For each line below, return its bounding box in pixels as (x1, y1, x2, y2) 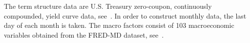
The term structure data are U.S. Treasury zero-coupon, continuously (4, 1, 212, 11)
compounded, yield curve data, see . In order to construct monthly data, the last (4, 10, 247, 21)
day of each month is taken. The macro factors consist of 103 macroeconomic (4, 20, 234, 30)
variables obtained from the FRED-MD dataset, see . (4, 29, 164, 40)
